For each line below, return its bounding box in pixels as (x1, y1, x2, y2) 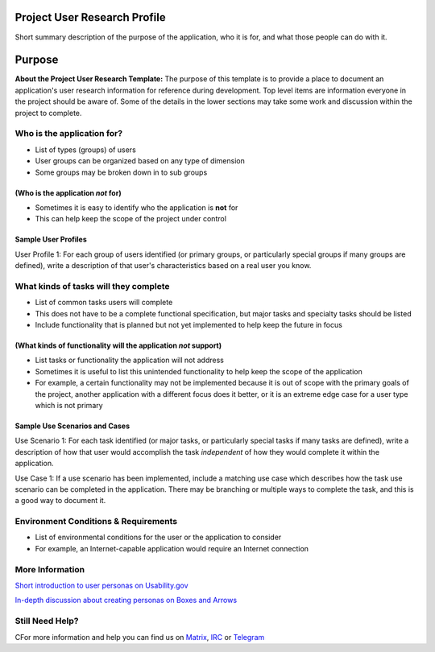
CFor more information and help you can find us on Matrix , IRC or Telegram (14, 632, 265, 642)
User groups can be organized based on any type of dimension (35, 156, 245, 166)
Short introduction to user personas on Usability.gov (14, 580, 188, 590)
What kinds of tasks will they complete (14, 280, 170, 291)
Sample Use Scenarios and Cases (14, 421, 130, 431)
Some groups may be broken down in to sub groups (35, 167, 208, 177)
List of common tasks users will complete (35, 298, 173, 307)
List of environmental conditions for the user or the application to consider (35, 532, 282, 543)
